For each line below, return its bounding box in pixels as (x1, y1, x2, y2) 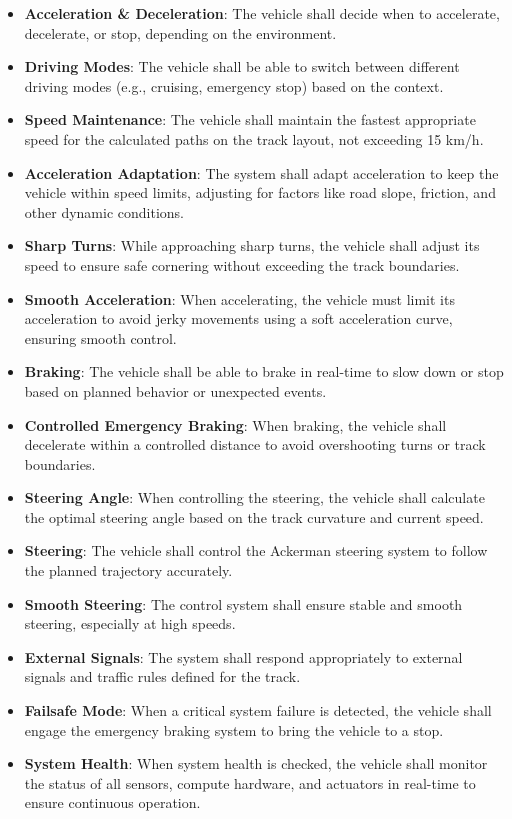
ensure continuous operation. (24, 792, 201, 813)
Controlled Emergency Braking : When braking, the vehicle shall (24, 414, 447, 435)
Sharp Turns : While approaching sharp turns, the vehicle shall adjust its (24, 235, 480, 256)
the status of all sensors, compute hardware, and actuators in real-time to (24, 772, 476, 793)
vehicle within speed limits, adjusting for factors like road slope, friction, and (24, 182, 496, 203)
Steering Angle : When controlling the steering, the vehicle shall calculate (24, 487, 485, 508)
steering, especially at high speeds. (24, 613, 236, 634)
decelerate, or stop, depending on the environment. (24, 22, 337, 43)
